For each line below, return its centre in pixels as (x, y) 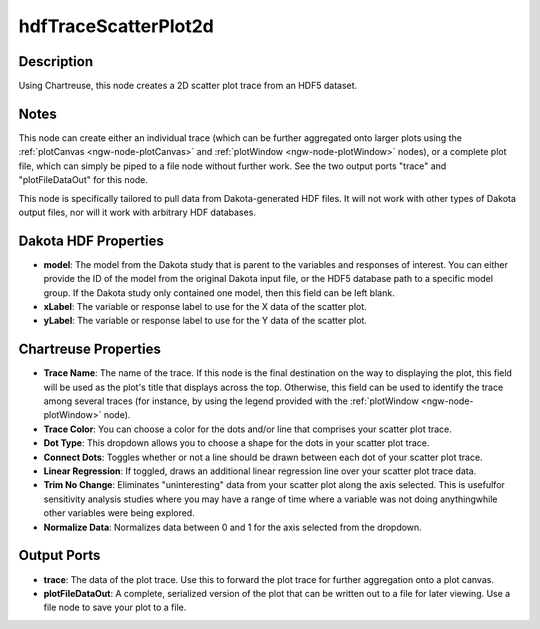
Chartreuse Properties (90, 349)
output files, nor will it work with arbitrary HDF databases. (137, 212)
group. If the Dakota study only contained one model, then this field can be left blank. (219, 292)
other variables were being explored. (119, 513)
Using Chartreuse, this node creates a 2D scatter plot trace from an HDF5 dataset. (188, 86)
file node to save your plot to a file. (115, 607)
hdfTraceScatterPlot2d (116, 26)
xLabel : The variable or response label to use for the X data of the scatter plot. (205, 306)
